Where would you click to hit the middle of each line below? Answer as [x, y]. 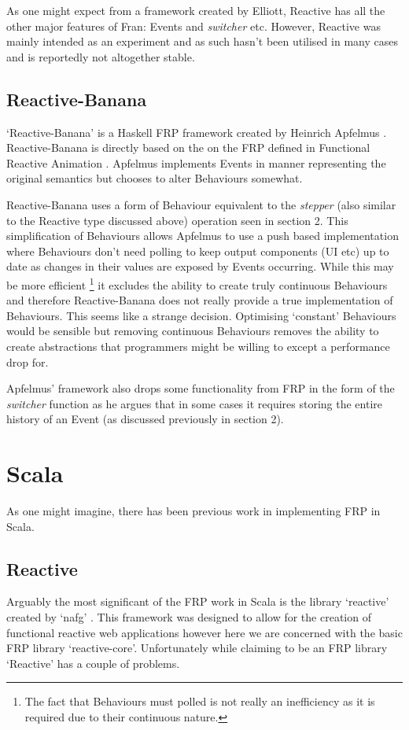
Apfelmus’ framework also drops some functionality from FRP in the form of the [201, 388]
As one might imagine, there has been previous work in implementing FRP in [193, 511]
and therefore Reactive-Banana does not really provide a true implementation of [200, 300]
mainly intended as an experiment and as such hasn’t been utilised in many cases [202, 41]
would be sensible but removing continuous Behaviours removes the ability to [193, 331]
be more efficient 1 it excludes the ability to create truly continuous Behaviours [197, 283]
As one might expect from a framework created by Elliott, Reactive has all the [196, 10]
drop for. [28, 361]
